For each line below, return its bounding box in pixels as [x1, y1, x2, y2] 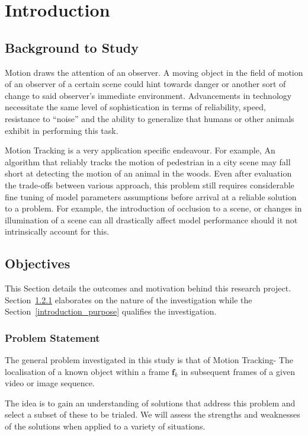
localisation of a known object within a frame [5, 365, 169, 377]
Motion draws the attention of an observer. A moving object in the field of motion [5, 66, 303, 78]
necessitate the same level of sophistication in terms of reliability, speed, [5, 101, 266, 113]
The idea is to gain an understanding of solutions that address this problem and [5, 396, 296, 409]
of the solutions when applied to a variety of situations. [5, 420, 206, 432]
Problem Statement [5, 330, 100, 345]
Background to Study [5, 38, 139, 56]
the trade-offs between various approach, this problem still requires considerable [5, 178, 294, 191]
